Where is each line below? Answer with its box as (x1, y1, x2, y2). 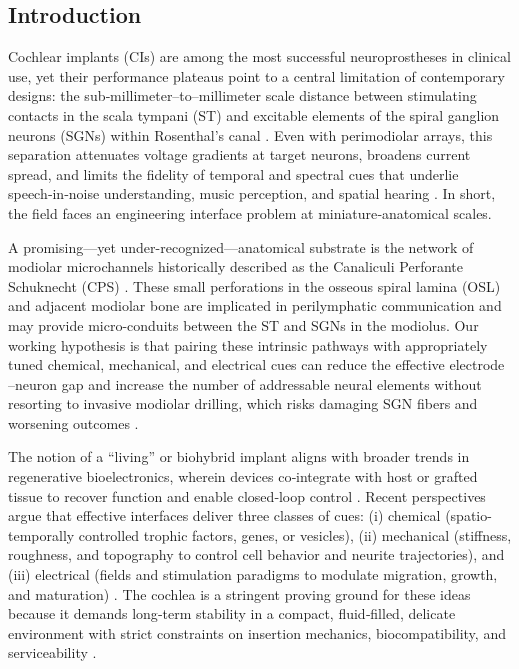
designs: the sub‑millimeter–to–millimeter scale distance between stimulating (8, 85, 477, 106)
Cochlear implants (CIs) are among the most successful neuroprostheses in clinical (8, 46, 511, 67)
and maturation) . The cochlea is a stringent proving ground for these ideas (8, 583, 471, 604)
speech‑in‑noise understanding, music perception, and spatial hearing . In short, (8, 183, 496, 204)
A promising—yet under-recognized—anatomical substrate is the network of (8, 236, 474, 257)
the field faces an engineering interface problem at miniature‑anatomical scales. (8, 202, 492, 223)
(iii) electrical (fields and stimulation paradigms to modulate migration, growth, (8, 564, 498, 585)
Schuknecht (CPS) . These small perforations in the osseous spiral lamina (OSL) (8, 275, 501, 296)
